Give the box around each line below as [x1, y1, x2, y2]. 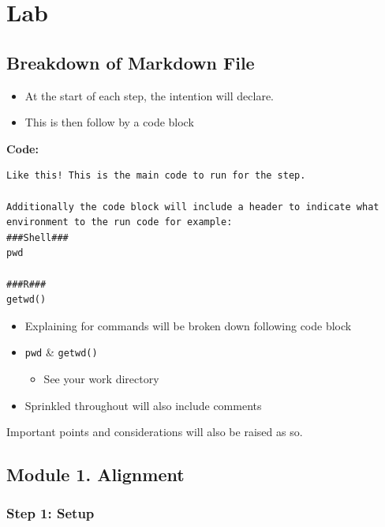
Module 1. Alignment [6, 462, 185, 487]
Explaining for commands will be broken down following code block [24, 317, 352, 333]
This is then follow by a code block [24, 114, 194, 130]
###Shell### [6, 232, 69, 243]
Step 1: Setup [6, 503, 95, 523]
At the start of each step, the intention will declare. [24, 87, 275, 104]
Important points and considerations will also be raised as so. [6, 423, 303, 440]
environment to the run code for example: [6, 216, 233, 228]
